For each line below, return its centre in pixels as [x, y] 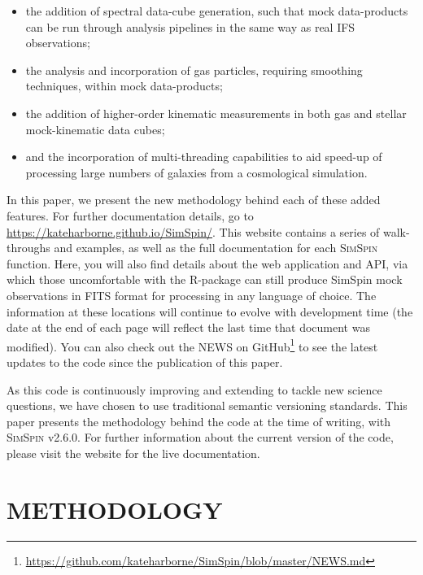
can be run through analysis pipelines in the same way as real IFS [190, 26]
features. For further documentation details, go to [130, 215]
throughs [28, 248]
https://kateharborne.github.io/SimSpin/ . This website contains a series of [193, 231]
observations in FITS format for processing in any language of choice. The [192, 295]
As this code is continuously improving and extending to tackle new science [194, 389]
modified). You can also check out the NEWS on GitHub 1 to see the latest [192, 345]
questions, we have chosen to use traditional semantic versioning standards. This [207, 405]
